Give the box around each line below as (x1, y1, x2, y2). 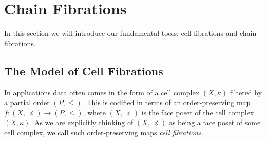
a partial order (4, 97, 50, 108)
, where (83, 107, 106, 117)
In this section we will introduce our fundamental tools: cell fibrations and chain (4, 28, 257, 38)
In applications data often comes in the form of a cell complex (4, 87, 200, 97)
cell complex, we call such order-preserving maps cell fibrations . (4, 127, 203, 137)
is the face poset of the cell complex (141, 107, 254, 117)
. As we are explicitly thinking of (30, 117, 134, 128)
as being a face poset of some (168, 117, 261, 128)
